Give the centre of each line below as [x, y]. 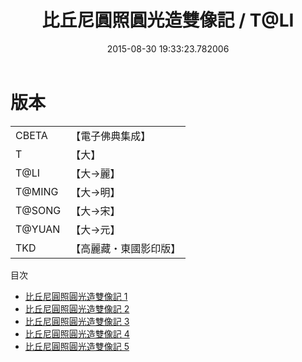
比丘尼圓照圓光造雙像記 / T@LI [168, 20]
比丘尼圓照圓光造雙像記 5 [77, 346]
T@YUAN [38, 229]
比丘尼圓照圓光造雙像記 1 [76, 296]
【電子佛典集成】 [111, 136]
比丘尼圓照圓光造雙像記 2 [77, 308]
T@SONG [38, 210]
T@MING [37, 191]
